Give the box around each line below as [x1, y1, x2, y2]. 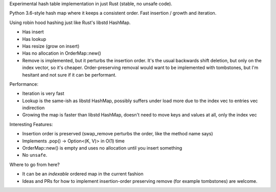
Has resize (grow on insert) [22, 43, 80, 49]
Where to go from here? [9, 161, 60, 167]
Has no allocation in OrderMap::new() [22, 50, 102, 56]
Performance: [9, 81, 38, 87]
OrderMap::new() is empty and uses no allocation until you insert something [22, 145, 182, 151]
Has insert [22, 29, 44, 35]
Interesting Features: [9, 121, 53, 127]
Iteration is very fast [22, 90, 64, 97]
